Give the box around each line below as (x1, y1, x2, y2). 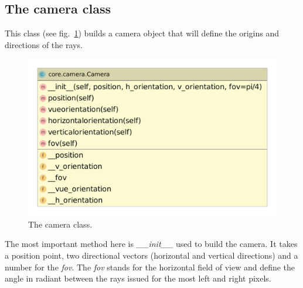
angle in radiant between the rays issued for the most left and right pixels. (5, 272, 271, 284)
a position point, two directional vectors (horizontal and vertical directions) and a (5, 249, 298, 262)
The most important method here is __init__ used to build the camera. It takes (5, 238, 298, 250)
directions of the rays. (5, 38, 83, 50)
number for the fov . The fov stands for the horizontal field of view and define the (5, 260, 295, 273)
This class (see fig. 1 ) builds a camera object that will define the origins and (5, 27, 279, 39)
